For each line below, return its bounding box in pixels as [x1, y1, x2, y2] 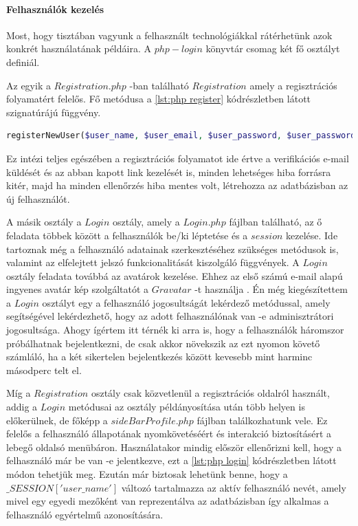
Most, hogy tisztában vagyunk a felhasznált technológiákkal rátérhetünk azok [6, 28, 333, 42]
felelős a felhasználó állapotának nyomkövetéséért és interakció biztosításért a [6, 426, 332, 441]
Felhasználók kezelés [6, 1, 104, 16]
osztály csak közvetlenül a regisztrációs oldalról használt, [91, 386, 330, 400]
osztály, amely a [113, 215, 180, 229]
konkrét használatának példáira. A [6, 41, 151, 56]
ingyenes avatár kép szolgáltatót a [6, 282, 149, 296]
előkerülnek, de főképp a [6, 413, 108, 427]
